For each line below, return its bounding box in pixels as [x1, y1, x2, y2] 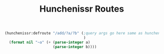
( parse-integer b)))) [52, 44, 97, 49]
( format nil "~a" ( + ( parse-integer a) [9, 40, 91, 45]
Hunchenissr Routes [39, 3, 124, 15]
